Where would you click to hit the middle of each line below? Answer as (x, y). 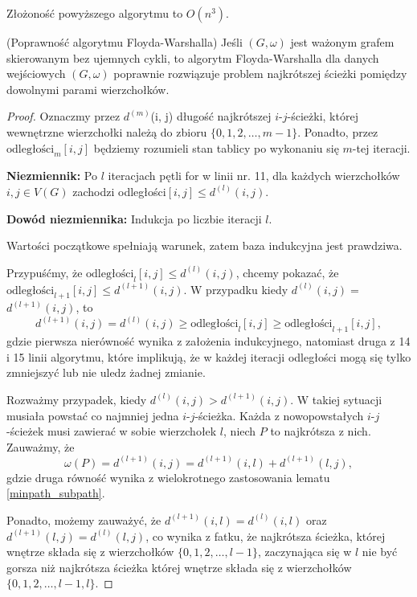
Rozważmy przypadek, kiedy (77, 399)
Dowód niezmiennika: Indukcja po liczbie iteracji (134, 218)
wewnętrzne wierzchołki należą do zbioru (107, 131)
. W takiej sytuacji (336, 399)
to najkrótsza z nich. (321, 431)
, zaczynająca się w (305, 552)
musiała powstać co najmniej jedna (93, 415)
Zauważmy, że (41, 446)
